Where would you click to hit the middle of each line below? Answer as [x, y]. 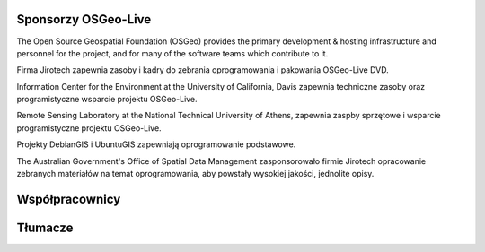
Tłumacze [45, 227]
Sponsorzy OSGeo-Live [84, 19]
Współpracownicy [69, 199]
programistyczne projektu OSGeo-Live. [89, 128]
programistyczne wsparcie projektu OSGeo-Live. [107, 100]
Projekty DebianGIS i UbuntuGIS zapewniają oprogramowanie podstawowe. [156, 144]
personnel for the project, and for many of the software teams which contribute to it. [172, 53]
